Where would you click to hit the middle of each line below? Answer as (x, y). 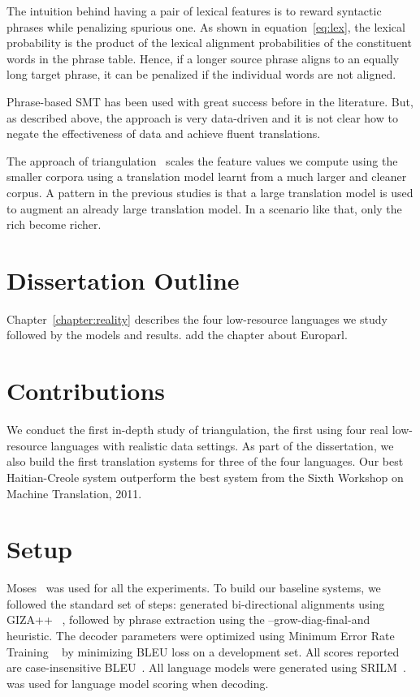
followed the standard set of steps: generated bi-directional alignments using (196, 603)
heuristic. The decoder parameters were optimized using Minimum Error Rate (201, 636)
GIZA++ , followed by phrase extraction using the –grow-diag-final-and (188, 620)
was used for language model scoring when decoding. (138, 683)
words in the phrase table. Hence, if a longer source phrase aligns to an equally (203, 58)
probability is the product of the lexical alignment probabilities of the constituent (209, 43)
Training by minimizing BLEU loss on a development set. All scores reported (203, 651)
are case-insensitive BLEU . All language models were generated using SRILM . (206, 667)
